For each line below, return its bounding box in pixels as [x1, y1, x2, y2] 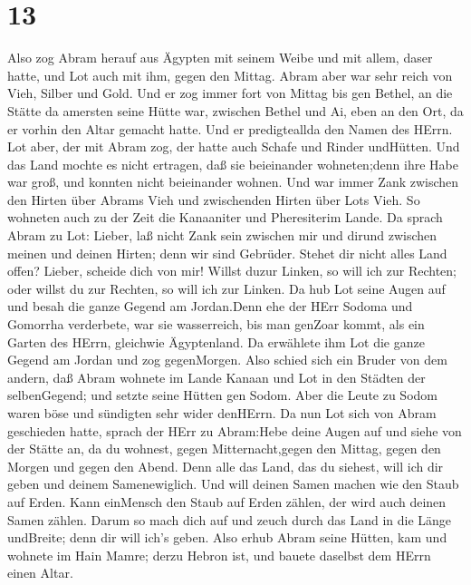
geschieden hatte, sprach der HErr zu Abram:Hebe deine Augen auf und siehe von [7, 421, 462, 440]
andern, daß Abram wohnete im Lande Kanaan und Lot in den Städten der [7, 367, 426, 386]
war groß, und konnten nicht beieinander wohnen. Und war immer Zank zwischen [7, 172, 459, 191]
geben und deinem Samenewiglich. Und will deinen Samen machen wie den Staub [7, 474, 459, 493]
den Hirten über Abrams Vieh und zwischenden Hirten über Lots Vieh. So [7, 190, 420, 209]
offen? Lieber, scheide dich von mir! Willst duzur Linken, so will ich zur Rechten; [7, 261, 457, 280]
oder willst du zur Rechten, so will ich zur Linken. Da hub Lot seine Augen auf [7, 278, 446, 297]
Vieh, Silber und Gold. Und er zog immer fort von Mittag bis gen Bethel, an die [7, 83, 453, 102]
